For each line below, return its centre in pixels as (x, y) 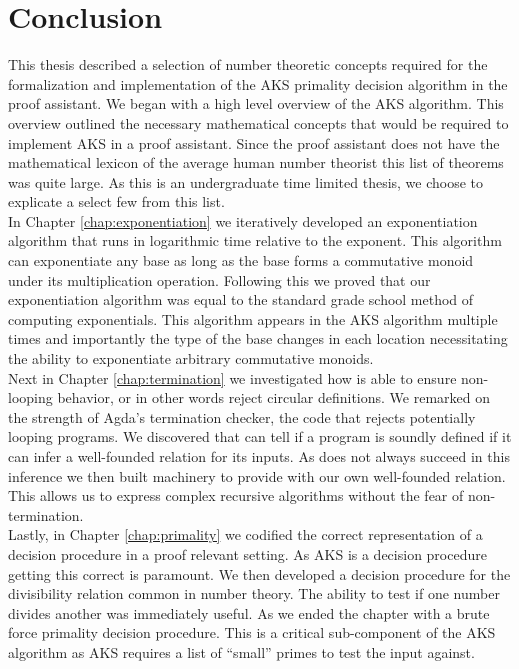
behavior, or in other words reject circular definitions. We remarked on (273, 397)
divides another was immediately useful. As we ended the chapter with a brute (249, 612)
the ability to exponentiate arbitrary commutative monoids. (191, 358)
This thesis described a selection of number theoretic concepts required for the (248, 64)
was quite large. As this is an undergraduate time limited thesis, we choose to (246, 181)
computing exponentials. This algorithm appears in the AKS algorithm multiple (253, 318)
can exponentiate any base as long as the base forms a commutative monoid (241, 260)
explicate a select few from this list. (116, 201)
